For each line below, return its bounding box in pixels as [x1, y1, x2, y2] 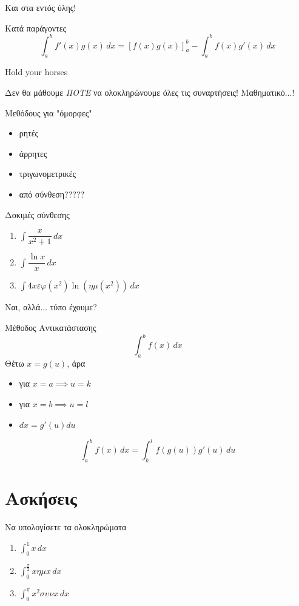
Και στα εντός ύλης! [5, 1, 76, 13]
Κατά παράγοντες [5, 21, 67, 34]
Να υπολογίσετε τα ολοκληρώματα [5, 521, 127, 533]
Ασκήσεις [5, 485, 77, 510]
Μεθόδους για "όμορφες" [5, 106, 92, 119]
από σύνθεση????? [19, 188, 85, 201]
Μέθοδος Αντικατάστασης [5, 321, 96, 333]
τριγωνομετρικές [19, 167, 76, 180]
